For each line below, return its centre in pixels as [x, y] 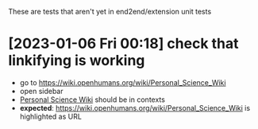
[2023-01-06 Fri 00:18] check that [124, 44]
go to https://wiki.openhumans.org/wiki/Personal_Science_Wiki [123, 82]
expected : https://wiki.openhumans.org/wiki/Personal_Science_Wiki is [135, 107]
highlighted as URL [50, 116]
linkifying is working [77, 61]
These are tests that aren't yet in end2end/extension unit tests [110, 12]
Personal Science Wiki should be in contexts [92, 100]
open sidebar [41, 91]
